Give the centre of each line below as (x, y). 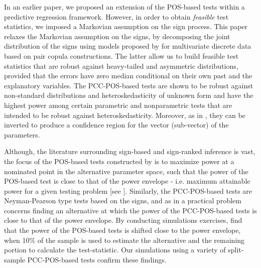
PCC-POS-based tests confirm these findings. (97, 259)
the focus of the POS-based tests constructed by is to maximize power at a (119, 161)
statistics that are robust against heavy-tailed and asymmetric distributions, (121, 65)
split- (236, 250)
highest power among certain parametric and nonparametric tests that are (118, 105)
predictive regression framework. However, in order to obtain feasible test (116, 16)
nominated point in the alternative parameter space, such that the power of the (126, 171)
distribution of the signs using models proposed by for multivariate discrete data (128, 46)
